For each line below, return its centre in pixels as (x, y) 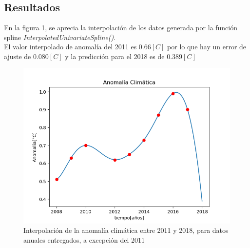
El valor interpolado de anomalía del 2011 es (70, 47)
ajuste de (18, 56)
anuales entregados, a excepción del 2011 (84, 239)
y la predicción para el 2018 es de (115, 56)
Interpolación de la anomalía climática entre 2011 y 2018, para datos (126, 230)
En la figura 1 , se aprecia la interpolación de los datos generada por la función (121, 28)
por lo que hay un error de (207, 47)
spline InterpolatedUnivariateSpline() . (60, 37)
